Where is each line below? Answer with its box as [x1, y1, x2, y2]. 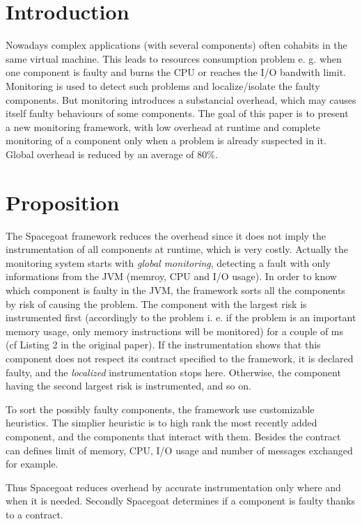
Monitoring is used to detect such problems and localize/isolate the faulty [6, 78, 320, 93]
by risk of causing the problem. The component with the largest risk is [6, 296, 307, 311]
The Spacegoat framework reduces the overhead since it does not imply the [6, 228, 326, 242]
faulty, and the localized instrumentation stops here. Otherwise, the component [6, 364, 341, 379]
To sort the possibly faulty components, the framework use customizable [6, 401, 315, 416]
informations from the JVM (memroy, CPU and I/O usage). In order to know [6, 269, 337, 284]
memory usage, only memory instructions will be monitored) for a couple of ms [6, 323, 344, 338]
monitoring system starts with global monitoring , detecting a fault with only [6, 255, 331, 270]
